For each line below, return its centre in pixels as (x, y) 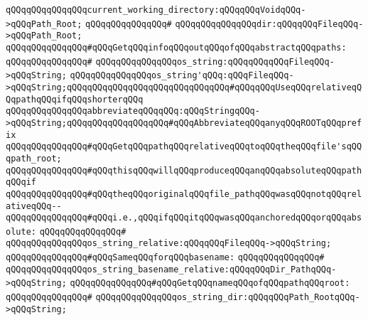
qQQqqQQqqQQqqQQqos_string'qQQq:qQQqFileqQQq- (182, 76)
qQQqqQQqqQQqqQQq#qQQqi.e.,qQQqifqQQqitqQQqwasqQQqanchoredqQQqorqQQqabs (184, 218)
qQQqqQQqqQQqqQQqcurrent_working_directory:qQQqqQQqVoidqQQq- (156, 10)
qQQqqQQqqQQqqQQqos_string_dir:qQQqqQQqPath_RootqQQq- (228, 298)
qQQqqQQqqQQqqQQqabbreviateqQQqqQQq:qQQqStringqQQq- (133, 111)
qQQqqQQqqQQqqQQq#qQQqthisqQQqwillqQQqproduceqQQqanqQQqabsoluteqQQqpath (184, 170)
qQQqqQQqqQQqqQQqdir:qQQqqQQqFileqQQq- (269, 24)
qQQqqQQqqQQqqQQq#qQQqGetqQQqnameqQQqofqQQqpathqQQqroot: (210, 283)
